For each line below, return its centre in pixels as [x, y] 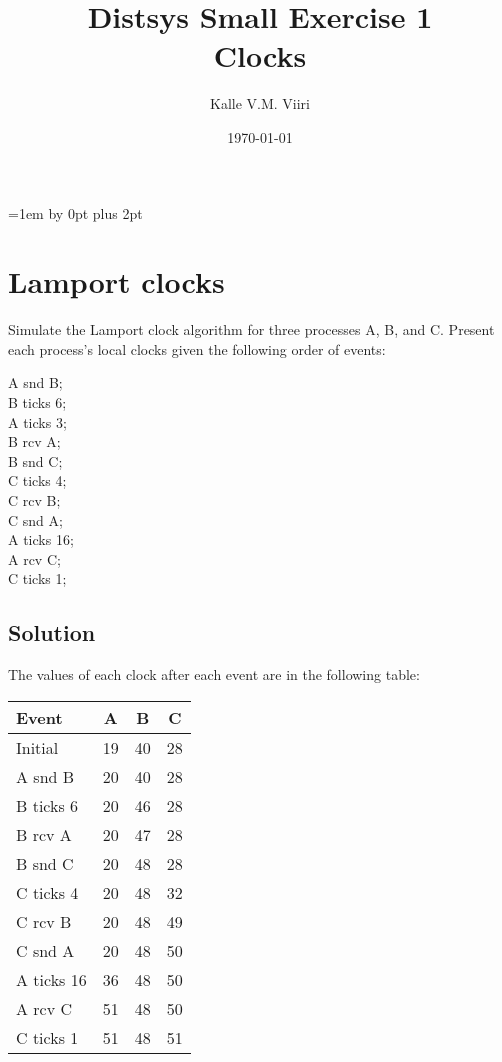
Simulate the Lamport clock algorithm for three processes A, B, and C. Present [251, 329]
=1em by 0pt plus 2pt [75, 212]
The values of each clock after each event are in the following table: [214, 674]
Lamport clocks [116, 281]
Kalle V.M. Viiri [259, 103]
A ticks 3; [37, 421]
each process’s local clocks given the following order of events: [197, 348]
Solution [52, 632]
